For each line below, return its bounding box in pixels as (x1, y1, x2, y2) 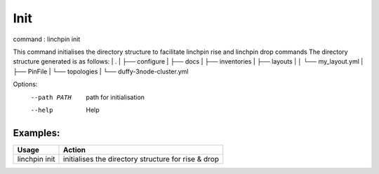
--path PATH (30, 93, 72, 101)
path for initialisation (86, 93, 145, 101)
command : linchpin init (13, 35, 81, 43)
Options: (13, 80, 38, 89)
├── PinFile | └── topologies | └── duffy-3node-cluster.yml (13, 67, 189, 75)
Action (63, 145, 86, 154)
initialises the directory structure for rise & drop (63, 154, 219, 164)
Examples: (13, 126, 60, 139)
